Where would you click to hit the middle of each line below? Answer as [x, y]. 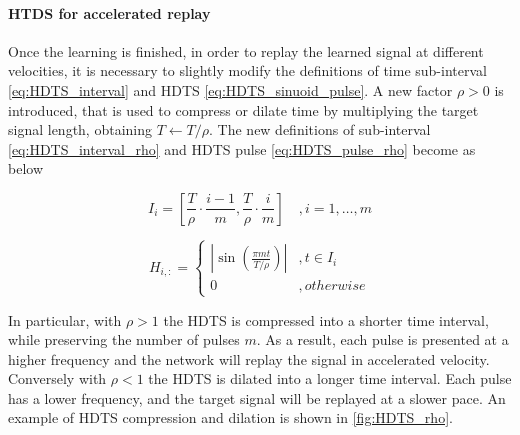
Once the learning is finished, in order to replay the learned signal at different [246, 50]
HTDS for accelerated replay [109, 12]
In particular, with [65, 319]
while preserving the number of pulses [124, 339]
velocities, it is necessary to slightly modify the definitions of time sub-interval [247, 70]
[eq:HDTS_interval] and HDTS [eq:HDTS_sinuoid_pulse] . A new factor [230, 89]
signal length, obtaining [80, 129]
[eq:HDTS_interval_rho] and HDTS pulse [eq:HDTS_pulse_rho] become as [242, 148]
